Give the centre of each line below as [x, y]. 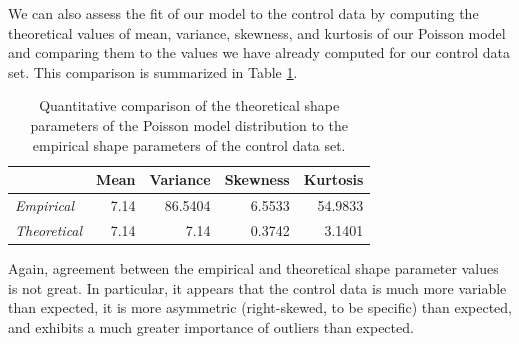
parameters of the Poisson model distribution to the [189, 124]
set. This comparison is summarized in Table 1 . [153, 71]
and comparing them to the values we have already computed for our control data [259, 52]
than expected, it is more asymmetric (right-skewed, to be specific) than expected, [260, 307]
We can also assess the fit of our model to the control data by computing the [243, 13]
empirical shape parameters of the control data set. [189, 144]
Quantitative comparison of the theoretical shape [189, 105]
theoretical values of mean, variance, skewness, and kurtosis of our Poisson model [257, 32]
